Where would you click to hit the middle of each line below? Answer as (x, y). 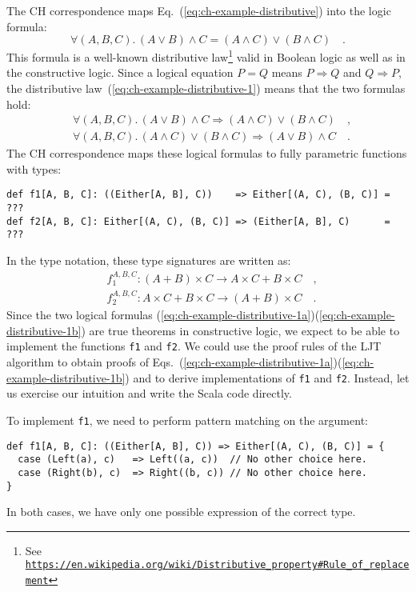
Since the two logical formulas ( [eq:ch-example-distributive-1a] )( (163, 315)
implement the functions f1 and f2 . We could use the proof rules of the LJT (194, 346)
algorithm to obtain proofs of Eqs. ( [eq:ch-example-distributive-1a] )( (174, 362)
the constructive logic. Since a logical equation (120, 72)
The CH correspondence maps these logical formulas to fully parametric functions (207, 153)
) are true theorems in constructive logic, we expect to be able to (240, 330)
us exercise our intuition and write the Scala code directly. (149, 393)
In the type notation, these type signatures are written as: (149, 260)
